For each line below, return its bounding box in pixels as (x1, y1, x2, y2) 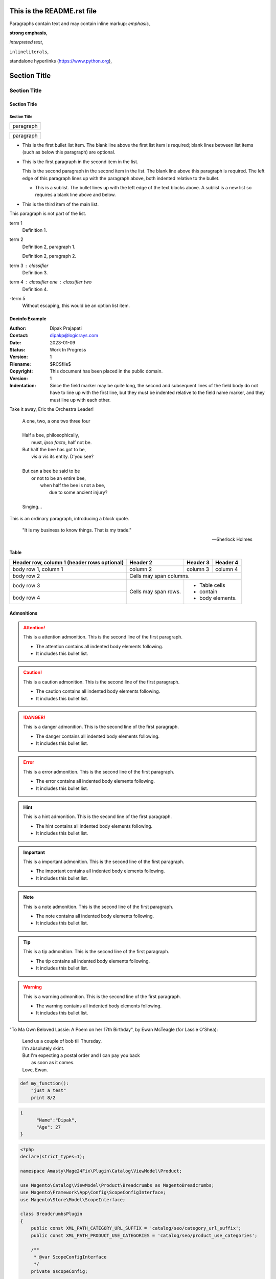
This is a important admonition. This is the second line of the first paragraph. (23, 858, 185, 865)
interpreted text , (9, 39, 43, 46)
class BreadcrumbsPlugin (20, 1211, 83, 1217)
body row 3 (12, 582, 40, 589)
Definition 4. (22, 286, 48, 292)
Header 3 (187, 559, 210, 566)
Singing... (22, 504, 42, 510)
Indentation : (9, 382, 36, 388)
